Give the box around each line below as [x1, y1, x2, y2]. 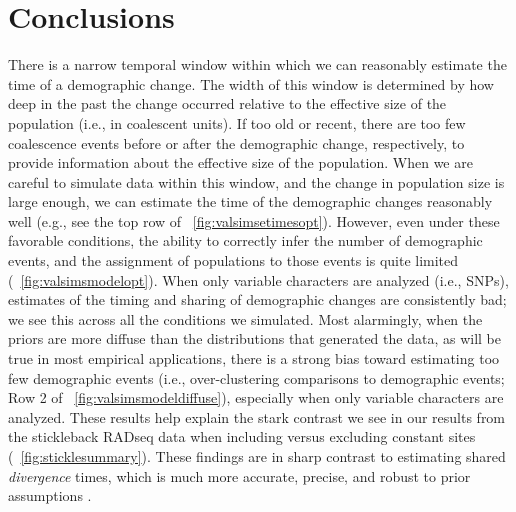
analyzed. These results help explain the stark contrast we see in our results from [8, 406, 506, 427]
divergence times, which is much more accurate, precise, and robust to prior [8, 465, 471, 486]
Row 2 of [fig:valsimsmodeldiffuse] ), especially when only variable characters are [8, 387, 504, 408]
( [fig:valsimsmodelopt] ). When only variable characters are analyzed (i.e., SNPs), [8, 269, 509, 290]
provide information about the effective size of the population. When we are [8, 152, 473, 173]
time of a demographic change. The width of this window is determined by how [8, 73, 494, 94]
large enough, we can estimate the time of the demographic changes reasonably [8, 191, 493, 212]
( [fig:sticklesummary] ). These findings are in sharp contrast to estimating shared [8, 446, 506, 466]
